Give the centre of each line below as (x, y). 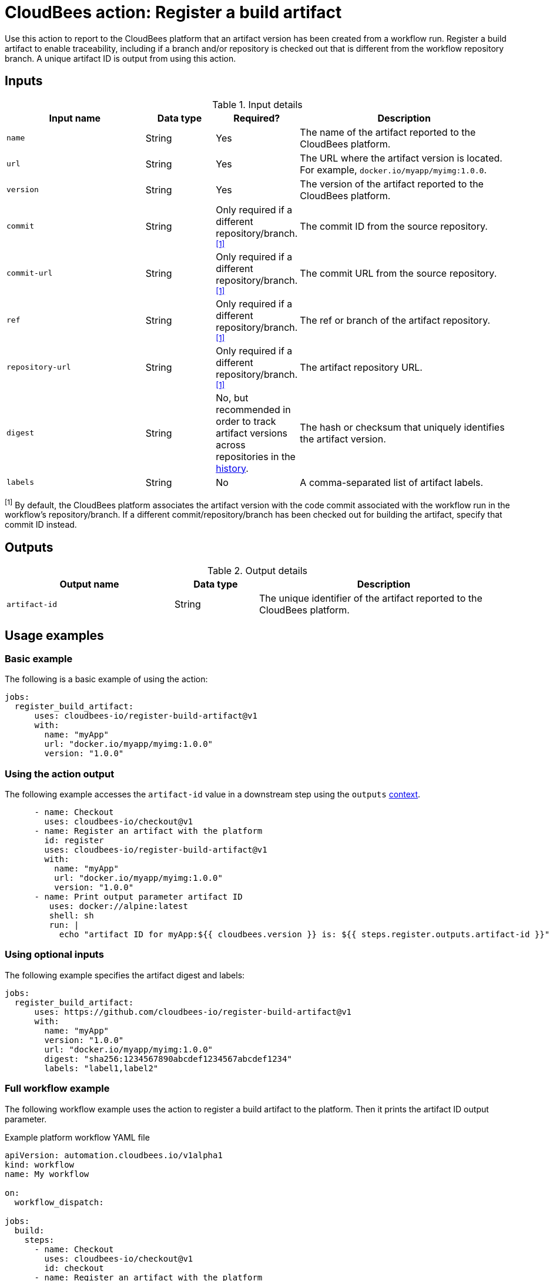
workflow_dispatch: (59, 1202)
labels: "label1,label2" (101, 1068)
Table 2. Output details (257, 571)
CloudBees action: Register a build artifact (173, 12)
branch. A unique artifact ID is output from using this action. (120, 58)
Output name (89, 584)
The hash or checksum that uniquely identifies (402, 427)
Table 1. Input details (257, 104)
